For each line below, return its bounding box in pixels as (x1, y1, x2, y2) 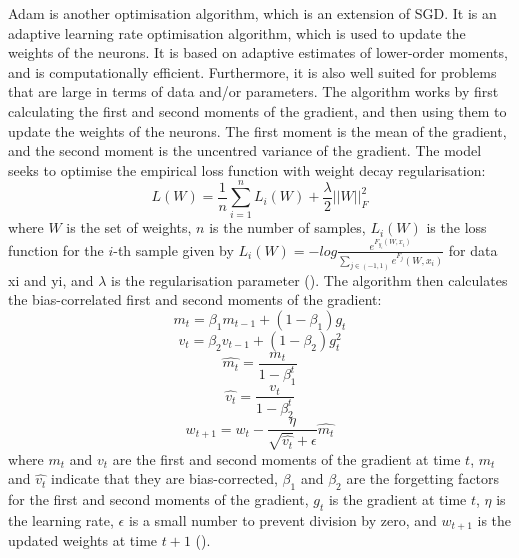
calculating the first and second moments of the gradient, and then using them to (8, 100, 507, 121)
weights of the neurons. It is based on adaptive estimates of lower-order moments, (8, 42, 508, 63)
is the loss (426, 217, 487, 238)
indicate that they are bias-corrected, (51, 468, 278, 489)
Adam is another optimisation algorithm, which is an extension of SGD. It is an (8, 3, 497, 23)
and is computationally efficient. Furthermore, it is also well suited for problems (8, 61, 497, 82)
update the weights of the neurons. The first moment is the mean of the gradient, (8, 120, 507, 141)
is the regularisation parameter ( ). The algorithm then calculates (111, 269, 508, 290)
